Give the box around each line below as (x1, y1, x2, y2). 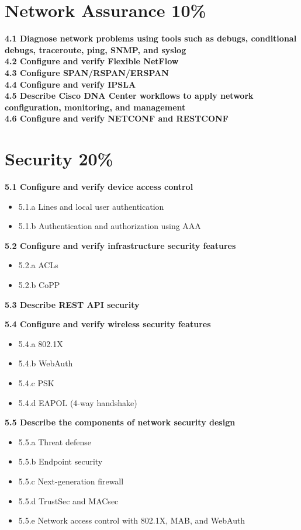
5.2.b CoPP (18, 278, 60, 290)
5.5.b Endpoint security (18, 455, 103, 467)
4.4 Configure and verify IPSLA (5, 78, 136, 90)
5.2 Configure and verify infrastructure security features (5, 239, 236, 251)
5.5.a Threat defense (18, 435, 91, 448)
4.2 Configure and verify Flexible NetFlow (5, 55, 179, 67)
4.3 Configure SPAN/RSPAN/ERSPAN (5, 66, 169, 78)
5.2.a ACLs (18, 259, 58, 271)
